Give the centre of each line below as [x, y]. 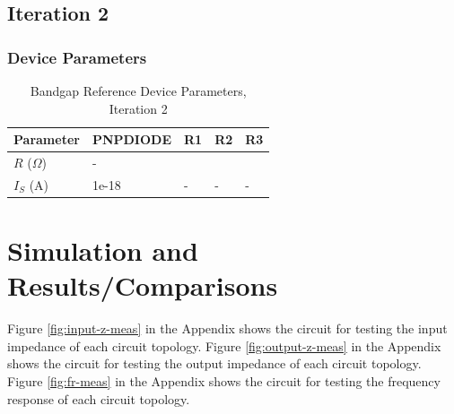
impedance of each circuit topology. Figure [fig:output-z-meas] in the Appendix [224, 345]
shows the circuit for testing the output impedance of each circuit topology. [214, 363]
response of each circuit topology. [99, 398]
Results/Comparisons [143, 285]
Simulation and [103, 250]
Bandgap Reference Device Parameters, [138, 91]
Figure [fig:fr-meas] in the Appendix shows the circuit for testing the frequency [224, 381]
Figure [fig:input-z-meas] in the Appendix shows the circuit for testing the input [227, 328]
